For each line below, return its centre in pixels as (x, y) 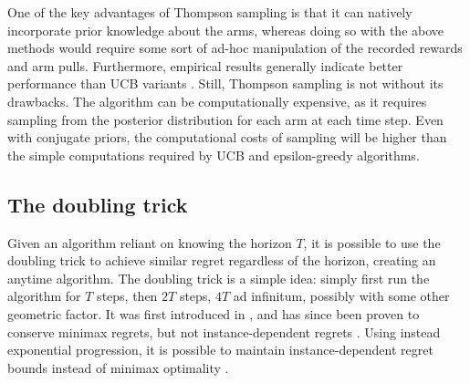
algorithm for (44, 296)
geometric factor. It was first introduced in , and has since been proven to (214, 313)
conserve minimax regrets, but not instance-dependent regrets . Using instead (224, 331)
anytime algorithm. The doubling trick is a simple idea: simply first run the (219, 278)
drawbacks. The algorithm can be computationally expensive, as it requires (217, 101)
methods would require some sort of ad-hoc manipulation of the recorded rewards (235, 48)
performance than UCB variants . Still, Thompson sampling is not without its (225, 83)
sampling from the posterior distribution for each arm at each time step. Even (225, 119)
